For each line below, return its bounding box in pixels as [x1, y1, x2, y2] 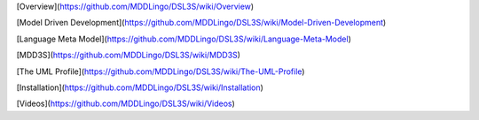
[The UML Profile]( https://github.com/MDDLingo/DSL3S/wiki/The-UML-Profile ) [16, 66, 305, 77]
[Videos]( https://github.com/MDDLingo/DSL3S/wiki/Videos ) [16, 98, 235, 109]
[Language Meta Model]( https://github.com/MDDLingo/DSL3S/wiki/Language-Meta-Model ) [16, 34, 352, 44]
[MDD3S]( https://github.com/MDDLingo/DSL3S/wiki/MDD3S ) [16, 49, 241, 61]
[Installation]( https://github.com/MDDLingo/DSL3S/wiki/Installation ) [16, 82, 263, 93]
